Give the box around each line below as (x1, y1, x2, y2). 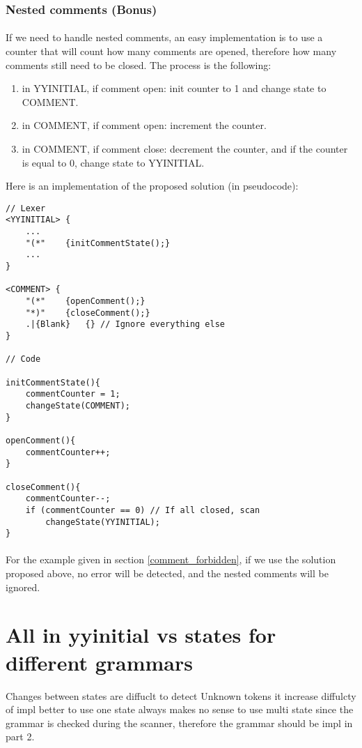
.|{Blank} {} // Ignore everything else (25, 319, 225, 330)
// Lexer (6, 203, 46, 213)
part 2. (6, 729, 35, 744)
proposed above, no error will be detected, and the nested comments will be (6, 566, 329, 580)
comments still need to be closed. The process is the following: (6, 57, 271, 72)
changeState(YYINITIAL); (45, 517, 160, 527)
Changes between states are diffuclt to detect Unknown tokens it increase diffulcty (6, 688, 356, 703)
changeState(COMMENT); (25, 400, 130, 411)
